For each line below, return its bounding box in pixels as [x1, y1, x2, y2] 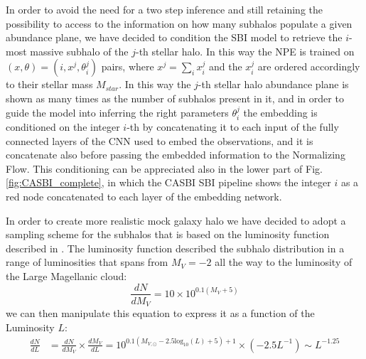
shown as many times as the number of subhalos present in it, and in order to [6, 90, 344, 105]
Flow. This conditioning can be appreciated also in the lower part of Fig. [6, 161, 323, 176]
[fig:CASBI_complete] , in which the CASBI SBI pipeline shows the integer [6, 175, 331, 190]
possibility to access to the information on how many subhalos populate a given [6, 16, 352, 31]
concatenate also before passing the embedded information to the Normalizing [6, 147, 345, 162]
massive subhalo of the [30, 43, 129, 58]
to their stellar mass [6, 77, 93, 92]
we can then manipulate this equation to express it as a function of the [6, 306, 315, 321]
